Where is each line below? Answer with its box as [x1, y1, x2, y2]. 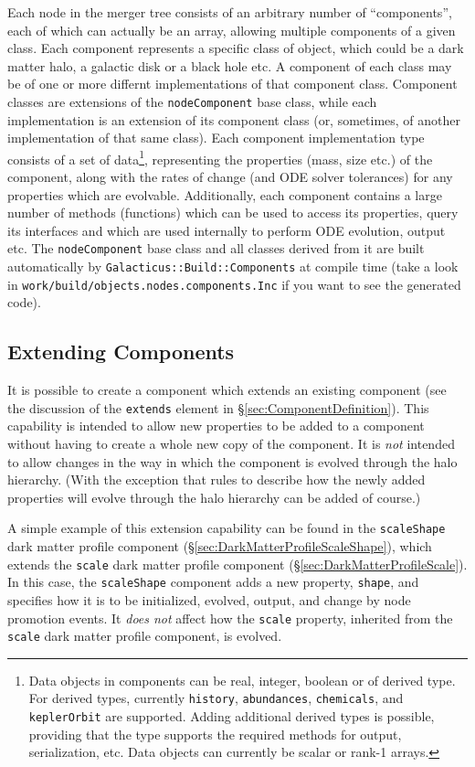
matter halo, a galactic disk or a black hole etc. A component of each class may [7, 56, 452, 75]
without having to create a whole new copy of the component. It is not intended [7, 434, 455, 453]
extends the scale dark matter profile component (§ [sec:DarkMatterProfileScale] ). [7, 554, 468, 573]
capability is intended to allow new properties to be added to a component [7, 416, 425, 435]
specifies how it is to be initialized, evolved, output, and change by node [7, 590, 411, 609]
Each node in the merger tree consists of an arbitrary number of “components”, [7, 3, 452, 21]
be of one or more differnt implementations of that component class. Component [7, 74, 458, 93]
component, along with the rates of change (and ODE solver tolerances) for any [7, 167, 453, 186]
